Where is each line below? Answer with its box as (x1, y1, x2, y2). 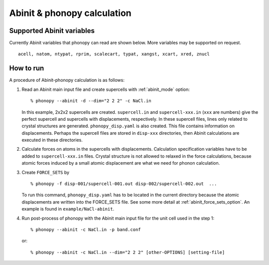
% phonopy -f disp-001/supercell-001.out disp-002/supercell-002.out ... (30, 181, 217, 187)
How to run (9, 64, 44, 72)
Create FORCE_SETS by (21, 169, 70, 175)
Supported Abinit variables (9, 26, 95, 35)
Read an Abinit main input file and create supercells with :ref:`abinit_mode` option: (21, 86, 190, 92)
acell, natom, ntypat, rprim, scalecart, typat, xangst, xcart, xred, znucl (18, 51, 210, 57)
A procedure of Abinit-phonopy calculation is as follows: (9, 77, 125, 83)
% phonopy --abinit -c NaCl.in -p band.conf (30, 227, 141, 232)
